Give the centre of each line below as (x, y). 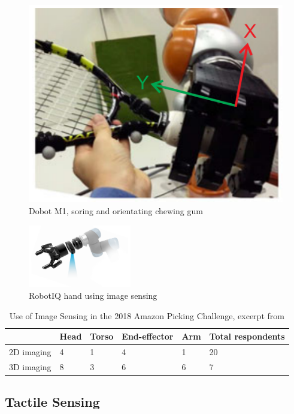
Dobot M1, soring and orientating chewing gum (116, 210)
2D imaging (30, 352)
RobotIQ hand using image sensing (93, 295)
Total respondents (247, 336)
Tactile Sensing (52, 402)
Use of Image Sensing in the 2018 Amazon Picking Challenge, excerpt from (147, 315)
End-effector (148, 336)
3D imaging (30, 366)
